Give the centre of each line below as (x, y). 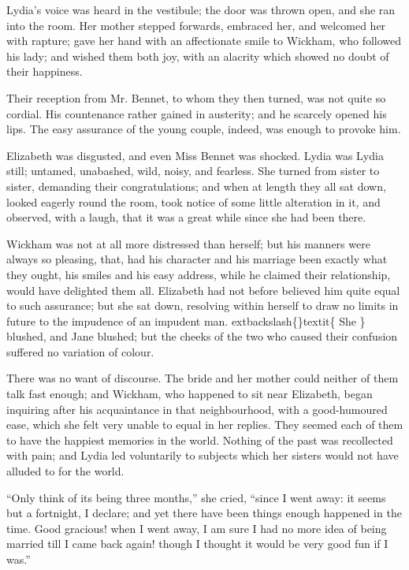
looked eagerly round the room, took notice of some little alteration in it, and (193, 201)
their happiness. (45, 71)
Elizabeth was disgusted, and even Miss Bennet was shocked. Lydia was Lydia (195, 155)
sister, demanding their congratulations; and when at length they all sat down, (196, 186)
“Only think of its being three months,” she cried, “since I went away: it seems (196, 497)
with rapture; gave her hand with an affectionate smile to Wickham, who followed (204, 41)
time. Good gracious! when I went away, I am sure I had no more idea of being (197, 528)
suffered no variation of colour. (80, 351)
